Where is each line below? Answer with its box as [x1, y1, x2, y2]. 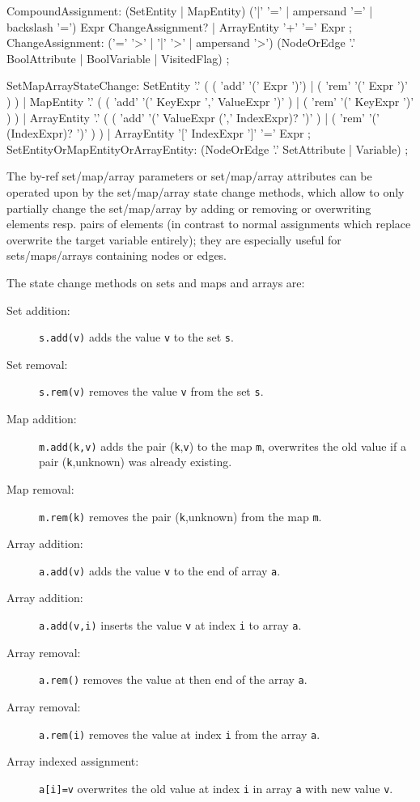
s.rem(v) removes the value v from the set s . [39, 383, 264, 400]
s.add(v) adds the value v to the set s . [39, 329, 234, 346]
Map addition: [6, 410, 77, 426]
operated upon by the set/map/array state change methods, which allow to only [6, 183, 405, 200]
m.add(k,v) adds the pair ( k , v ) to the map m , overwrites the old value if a [39, 437, 406, 454]
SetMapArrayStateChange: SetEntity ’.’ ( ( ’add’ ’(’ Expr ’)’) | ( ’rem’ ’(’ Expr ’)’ [6, 77, 408, 94]
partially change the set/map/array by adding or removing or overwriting [6, 199, 371, 216]
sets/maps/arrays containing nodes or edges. [6, 247, 227, 264]
